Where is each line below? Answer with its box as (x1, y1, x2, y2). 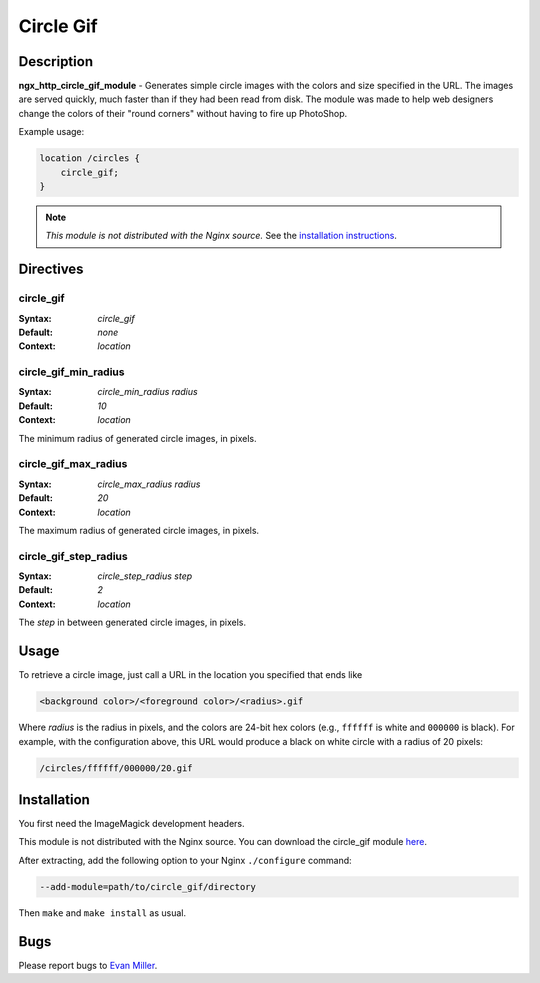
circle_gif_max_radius (18, 457, 128, 471)
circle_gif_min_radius (18, 365, 125, 379)
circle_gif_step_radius (18, 549, 129, 563)
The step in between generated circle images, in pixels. (18, 616, 247, 629)
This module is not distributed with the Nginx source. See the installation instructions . (45, 230, 397, 242)
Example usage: (18, 126, 85, 138)
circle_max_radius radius (97, 478, 201, 490)
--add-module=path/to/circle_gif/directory (39, 881, 257, 892)
